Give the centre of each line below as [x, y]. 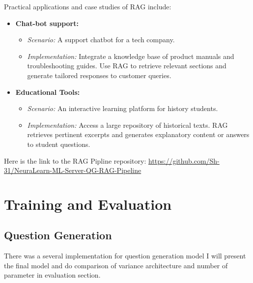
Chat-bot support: [47, 23]
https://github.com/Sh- [184, 160]
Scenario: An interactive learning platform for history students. [123, 108]
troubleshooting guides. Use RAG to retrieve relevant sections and [127, 66]
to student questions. [59, 144]
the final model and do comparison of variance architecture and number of [116, 265]
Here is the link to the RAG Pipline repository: [75, 160]
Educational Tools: [48, 92]
